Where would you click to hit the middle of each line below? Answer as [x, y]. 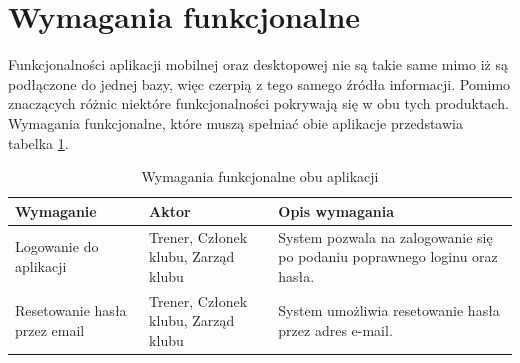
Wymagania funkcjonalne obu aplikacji [260, 176]
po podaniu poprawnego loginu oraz [388, 256]
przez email [50, 329]
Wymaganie [56, 210]
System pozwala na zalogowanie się [385, 236]
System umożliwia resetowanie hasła [389, 310]
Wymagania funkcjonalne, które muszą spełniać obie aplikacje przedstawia [235, 122]
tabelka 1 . [38, 142]
